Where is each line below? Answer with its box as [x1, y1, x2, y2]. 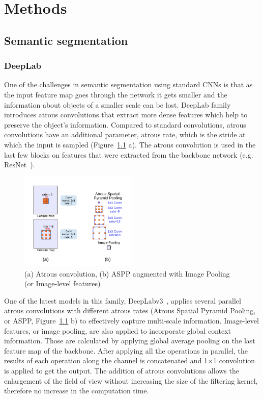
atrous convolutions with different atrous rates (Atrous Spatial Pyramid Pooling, [4, 305, 256, 316]
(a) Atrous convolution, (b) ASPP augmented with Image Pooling [24, 268, 230, 279]
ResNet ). [4, 159, 35, 170]
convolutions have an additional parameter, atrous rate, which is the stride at [4, 129, 246, 140]
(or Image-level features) [24, 278, 101, 289]
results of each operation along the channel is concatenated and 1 [4, 355, 208, 366]
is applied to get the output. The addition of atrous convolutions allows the [4, 365, 239, 376]
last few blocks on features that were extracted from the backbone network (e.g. [4, 149, 253, 160]
